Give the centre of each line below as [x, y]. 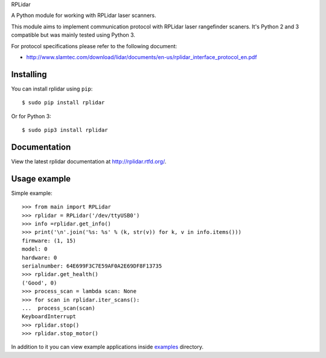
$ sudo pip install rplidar [63, 103]
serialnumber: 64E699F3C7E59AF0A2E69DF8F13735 [92, 266]
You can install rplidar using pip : [52, 89]
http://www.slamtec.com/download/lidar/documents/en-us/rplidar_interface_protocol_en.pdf [142, 57]
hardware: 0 [40, 257]
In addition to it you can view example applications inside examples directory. [107, 347]
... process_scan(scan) [59, 308]
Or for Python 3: [31, 116]
